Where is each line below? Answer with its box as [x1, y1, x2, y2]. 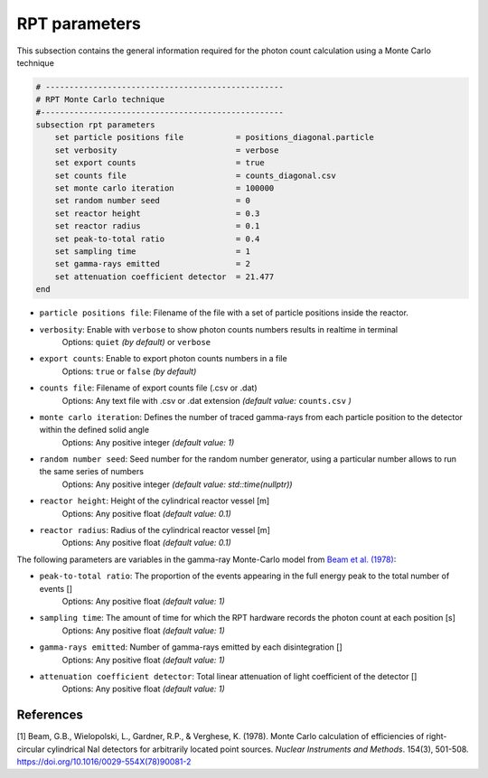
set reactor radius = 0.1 [54, 221, 260, 231]
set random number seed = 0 [54, 195, 250, 206]
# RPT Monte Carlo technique [35, 95, 165, 105]
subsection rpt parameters [35, 120, 155, 130]
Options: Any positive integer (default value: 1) [61, 436, 235, 447]
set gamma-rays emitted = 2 [54, 258, 250, 269]
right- [426, 731, 447, 742]
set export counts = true [54, 158, 266, 168]
